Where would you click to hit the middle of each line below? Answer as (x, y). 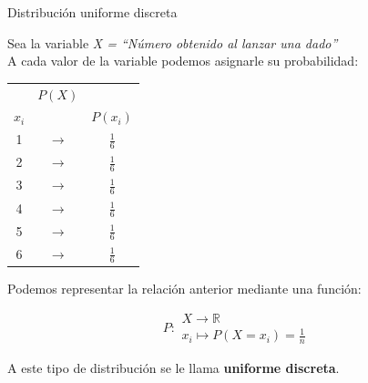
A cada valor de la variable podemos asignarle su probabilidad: (183, 61)
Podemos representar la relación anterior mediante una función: (184, 288)
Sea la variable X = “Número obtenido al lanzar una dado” (173, 42)
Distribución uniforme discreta (92, 12)
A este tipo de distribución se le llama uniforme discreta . (174, 367)
